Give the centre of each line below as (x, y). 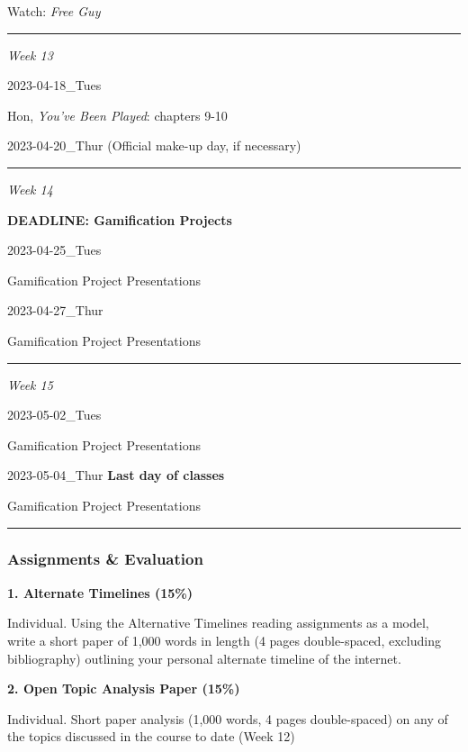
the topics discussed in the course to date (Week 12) (151, 736)
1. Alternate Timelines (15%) (100, 592)
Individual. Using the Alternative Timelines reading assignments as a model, (218, 623)
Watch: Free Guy (54, 11)
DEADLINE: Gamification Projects (120, 219)
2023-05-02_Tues (54, 415)
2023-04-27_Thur (55, 310)
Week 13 (30, 54)
